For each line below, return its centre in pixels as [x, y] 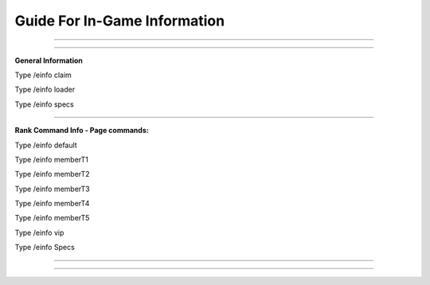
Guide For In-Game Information [120, 21]
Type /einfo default [46, 145]
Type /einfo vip [39, 232]
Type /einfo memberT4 [52, 204]
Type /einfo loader [45, 90]
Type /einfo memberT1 [52, 159]
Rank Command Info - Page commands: [82, 131]
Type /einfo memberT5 [52, 218]
